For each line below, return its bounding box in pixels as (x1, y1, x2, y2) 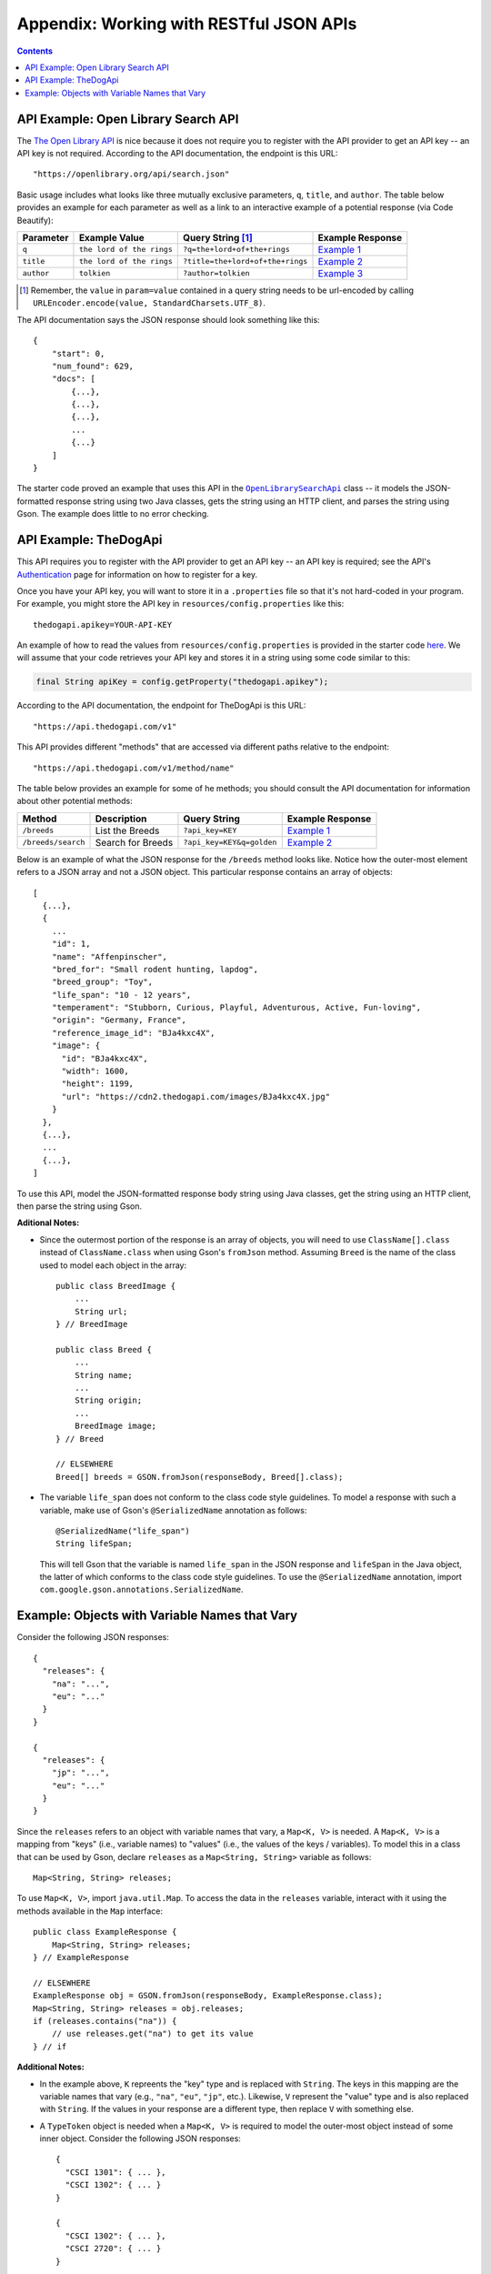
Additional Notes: (16, 2061, 85, 2073)
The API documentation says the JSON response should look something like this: (16, 314, 320, 325)
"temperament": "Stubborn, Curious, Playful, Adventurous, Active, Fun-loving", (51, 1002, 422, 1013)
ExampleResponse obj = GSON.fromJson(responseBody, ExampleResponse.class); (33, 1990, 384, 2001)
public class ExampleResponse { (33, 1927, 177, 1937)
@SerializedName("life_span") (55, 1525, 191, 1536)
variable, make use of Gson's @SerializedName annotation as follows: (39, 1504, 307, 1515)
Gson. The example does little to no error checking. (16, 508, 209, 519)
